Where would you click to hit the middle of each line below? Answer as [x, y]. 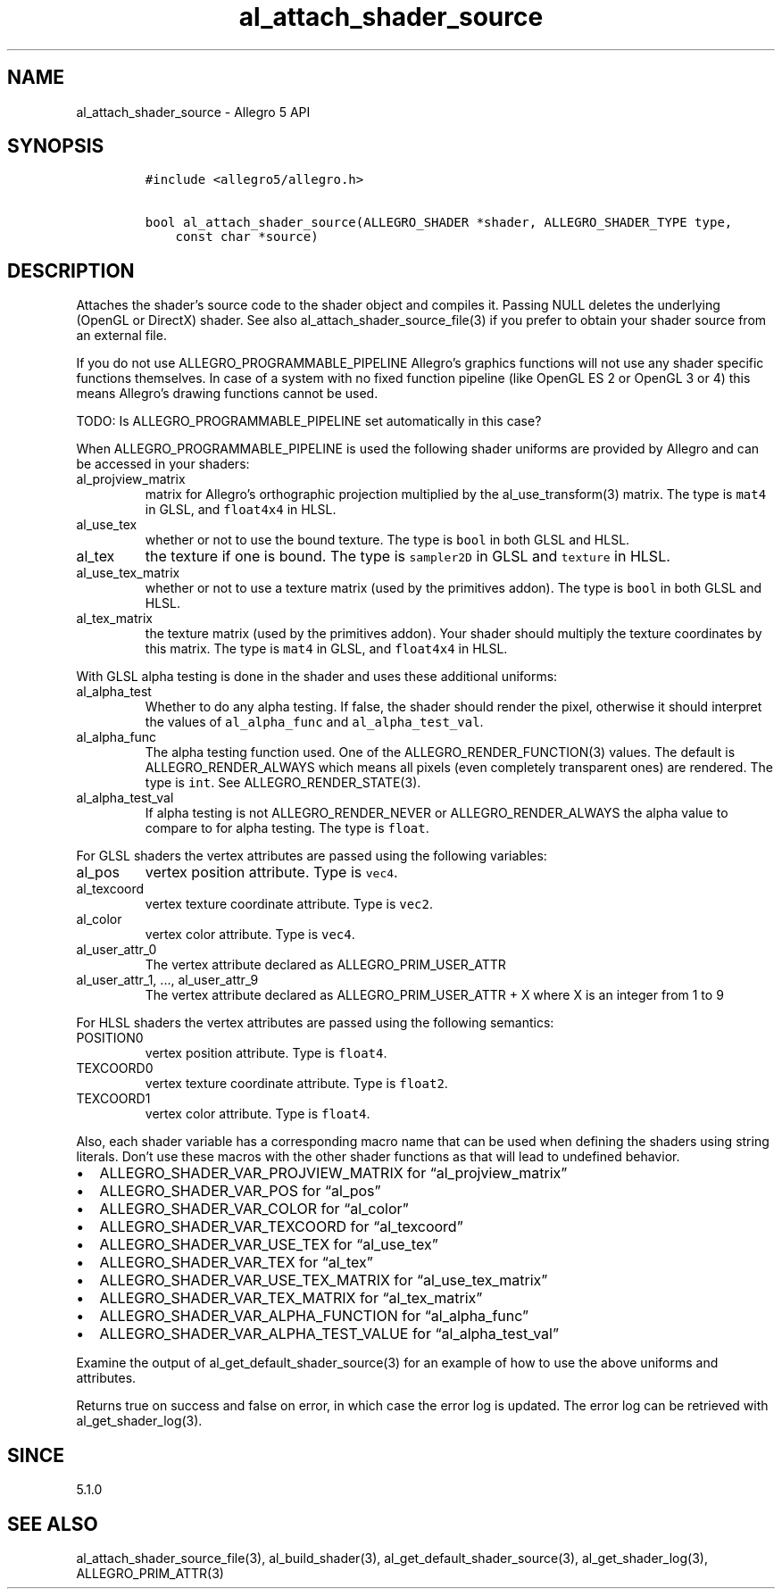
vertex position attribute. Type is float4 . [266, 1053]
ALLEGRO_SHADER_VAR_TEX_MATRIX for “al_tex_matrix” [291, 1298]
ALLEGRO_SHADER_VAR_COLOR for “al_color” [254, 1209]
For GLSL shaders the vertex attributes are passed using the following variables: [312, 856]
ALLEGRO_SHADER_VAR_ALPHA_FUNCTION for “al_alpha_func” [314, 1316]
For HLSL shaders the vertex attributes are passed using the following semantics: [315, 1023]
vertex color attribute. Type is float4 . [258, 1114]
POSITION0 [110, 1038]
